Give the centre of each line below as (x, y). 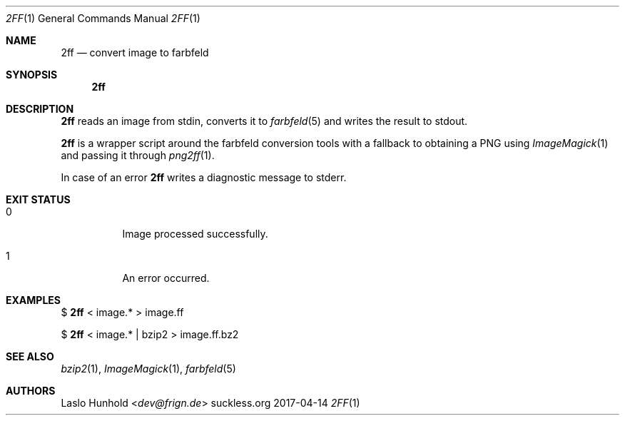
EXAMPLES (33, 300)
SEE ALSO (30, 356)
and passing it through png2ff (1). (138, 155)
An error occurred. (166, 278)
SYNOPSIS (32, 75)
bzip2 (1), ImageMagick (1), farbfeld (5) (148, 369)
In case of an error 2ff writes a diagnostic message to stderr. (204, 177)
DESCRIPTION (40, 109)
